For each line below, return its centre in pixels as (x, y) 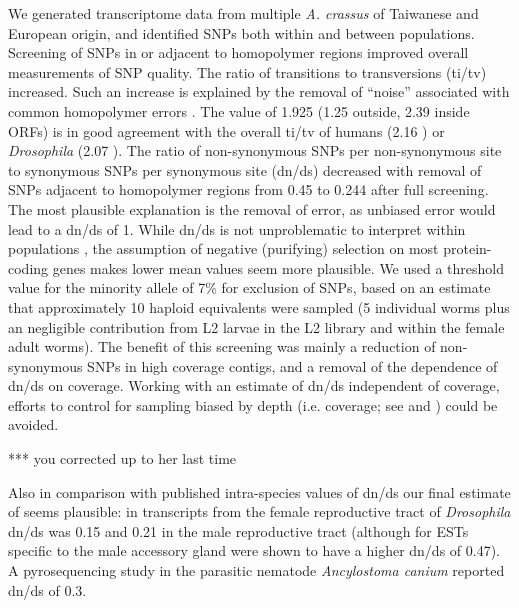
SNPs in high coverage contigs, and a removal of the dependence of (292, 365)
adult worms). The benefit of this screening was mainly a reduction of (222, 346)
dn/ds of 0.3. (47, 589)
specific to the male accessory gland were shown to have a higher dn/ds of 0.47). (254, 550)
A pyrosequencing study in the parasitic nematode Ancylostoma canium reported (256, 570)
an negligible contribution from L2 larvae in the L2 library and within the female (256, 326)
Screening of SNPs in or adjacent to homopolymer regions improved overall (238, 52)
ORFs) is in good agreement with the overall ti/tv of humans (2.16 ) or (226, 130)
